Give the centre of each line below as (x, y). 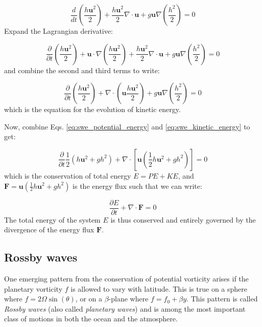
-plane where (128, 299)
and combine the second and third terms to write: (82, 70)
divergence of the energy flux (49, 230)
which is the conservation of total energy (68, 175)
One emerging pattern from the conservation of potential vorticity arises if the (126, 279)
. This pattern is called (222, 299)
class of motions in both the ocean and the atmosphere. (91, 319)
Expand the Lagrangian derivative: (58, 31)
